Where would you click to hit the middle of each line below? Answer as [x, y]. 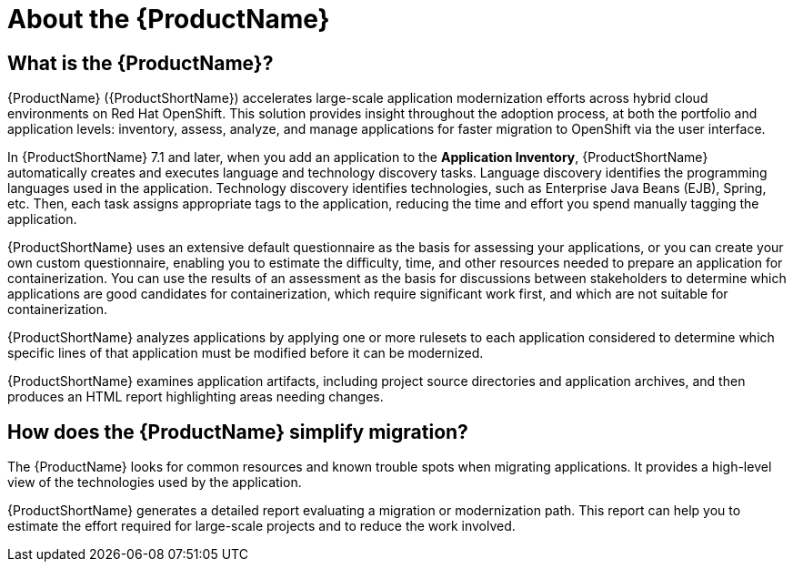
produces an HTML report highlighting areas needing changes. [196, 397]
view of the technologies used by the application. [155, 483]
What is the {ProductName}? [141, 63]
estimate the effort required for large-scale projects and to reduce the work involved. [261, 526]
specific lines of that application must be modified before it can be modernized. [246, 353]
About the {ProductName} [169, 19]
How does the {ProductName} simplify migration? [238, 432]
